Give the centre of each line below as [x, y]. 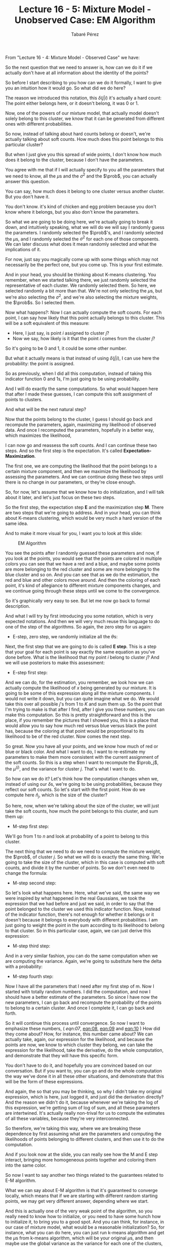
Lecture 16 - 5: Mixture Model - [85, 9]
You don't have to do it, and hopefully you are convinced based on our [79, 1065]
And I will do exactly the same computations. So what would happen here [82, 389]
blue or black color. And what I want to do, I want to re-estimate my [75, 752]
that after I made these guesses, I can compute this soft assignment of [79, 394]
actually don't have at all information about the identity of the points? [77, 73]
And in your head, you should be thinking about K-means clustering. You [81, 275]
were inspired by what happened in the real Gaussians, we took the [75, 898]
